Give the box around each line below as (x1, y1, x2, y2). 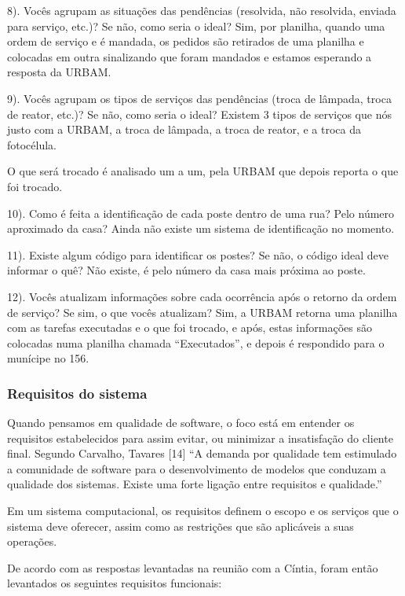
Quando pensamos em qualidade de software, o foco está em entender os (7, 414, 355, 431)
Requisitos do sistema (7, 383, 148, 403)
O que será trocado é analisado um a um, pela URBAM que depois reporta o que (7, 163, 399, 179)
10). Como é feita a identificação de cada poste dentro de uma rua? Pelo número (7, 204, 395, 221)
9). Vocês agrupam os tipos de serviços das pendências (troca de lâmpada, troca (7, 90, 392, 106)
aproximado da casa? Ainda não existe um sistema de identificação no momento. (7, 220, 395, 237)
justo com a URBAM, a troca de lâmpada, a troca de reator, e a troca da (7, 121, 361, 138)
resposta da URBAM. (7, 64, 111, 80)
